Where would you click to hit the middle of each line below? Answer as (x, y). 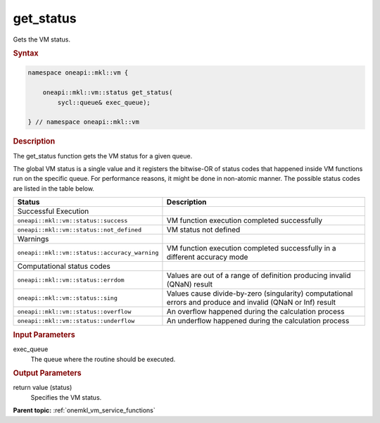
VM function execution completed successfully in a (252, 248)
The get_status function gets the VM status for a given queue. (103, 156)
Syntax (26, 53)
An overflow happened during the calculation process (255, 312)
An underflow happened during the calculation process (258, 321)
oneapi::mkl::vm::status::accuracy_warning (88, 252)
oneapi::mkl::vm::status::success (72, 221)
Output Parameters (47, 373)
